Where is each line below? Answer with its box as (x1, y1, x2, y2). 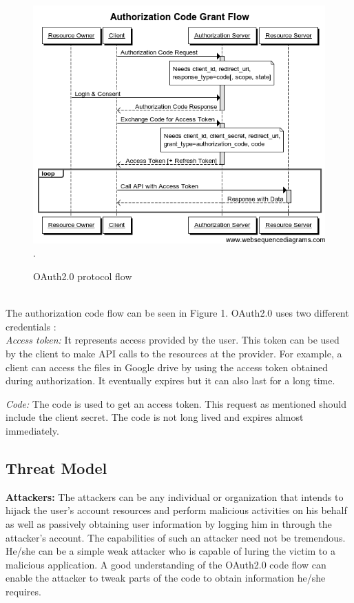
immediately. (6, 423, 59, 437)
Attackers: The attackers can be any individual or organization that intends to (6, 489, 344, 504)
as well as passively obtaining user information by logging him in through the (6, 516, 332, 531)
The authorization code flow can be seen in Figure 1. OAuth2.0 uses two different (6, 306, 349, 320)
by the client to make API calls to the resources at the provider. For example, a (6, 346, 342, 360)
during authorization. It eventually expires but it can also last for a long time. (6, 373, 335, 388)
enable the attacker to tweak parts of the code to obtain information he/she (6, 571, 326, 585)
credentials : (6, 319, 56, 333)
